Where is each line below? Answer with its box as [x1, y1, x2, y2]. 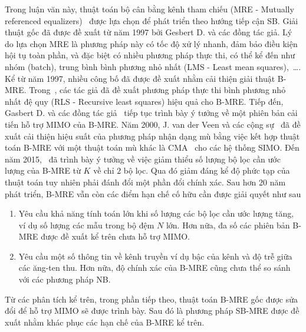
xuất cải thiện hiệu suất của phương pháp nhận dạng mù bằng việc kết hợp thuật [5, 130, 300, 142]
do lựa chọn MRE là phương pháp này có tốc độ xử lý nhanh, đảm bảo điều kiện [5, 37, 298, 49]
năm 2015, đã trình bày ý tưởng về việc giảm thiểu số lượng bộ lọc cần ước [5, 152, 281, 165]
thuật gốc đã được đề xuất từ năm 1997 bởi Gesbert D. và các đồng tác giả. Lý [5, 26, 292, 38]
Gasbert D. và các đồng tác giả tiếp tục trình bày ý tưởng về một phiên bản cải [5, 107, 298, 119]
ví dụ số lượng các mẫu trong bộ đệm [18, 218, 154, 231]
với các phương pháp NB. [18, 273, 111, 285]
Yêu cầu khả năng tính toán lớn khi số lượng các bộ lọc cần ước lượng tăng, [18, 207, 294, 220]
